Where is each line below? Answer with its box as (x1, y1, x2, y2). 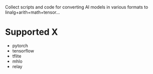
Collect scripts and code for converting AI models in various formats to (5, 4, 149, 10)
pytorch (12, 43, 28, 49)
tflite (12, 53, 22, 59)
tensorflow (12, 48, 34, 53)
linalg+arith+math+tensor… (5, 9, 60, 15)
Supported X (5, 26, 58, 38)
